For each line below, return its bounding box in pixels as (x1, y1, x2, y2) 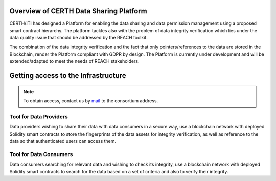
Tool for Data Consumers (9, 150, 73, 158)
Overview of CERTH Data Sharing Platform (9, 7, 148, 15)
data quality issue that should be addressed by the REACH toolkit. (9, 35, 148, 41)
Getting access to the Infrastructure (9, 71, 126, 80)
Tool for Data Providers (9, 113, 68, 120)
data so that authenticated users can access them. (9, 138, 117, 144)
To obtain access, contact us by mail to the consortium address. (23, 98, 158, 104)
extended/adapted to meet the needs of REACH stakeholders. (9, 58, 140, 64)
